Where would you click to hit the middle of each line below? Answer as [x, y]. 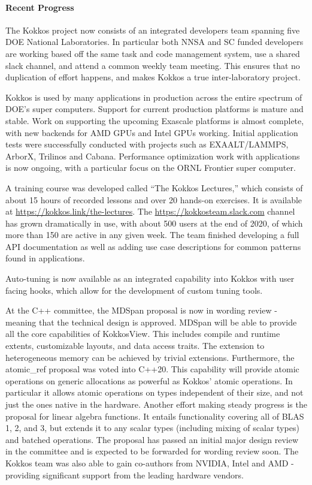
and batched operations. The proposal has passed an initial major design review [152, 439]
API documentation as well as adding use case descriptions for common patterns [153, 246]
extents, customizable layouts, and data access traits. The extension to [135, 346]
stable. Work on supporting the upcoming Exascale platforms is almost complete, [155, 120]
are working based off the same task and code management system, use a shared [153, 53]
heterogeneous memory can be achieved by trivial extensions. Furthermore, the [150, 357]
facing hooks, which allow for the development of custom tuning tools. [134, 290]
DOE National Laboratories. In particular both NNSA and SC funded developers [155, 42]
